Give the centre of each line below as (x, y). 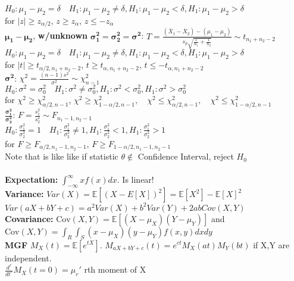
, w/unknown (60, 35)
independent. (28, 257)
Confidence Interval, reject (186, 156)
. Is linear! (135, 179)
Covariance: (29, 218)
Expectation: (32, 179)
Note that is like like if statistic (62, 156)
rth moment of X (115, 269)
